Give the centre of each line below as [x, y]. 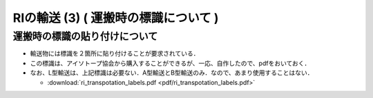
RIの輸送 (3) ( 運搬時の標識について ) [116, 18]
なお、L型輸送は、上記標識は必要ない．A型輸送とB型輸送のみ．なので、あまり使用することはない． [172, 73]
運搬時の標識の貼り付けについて [85, 36]
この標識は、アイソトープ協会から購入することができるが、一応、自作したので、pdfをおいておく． [170, 63]
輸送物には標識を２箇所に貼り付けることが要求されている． [115, 53]
